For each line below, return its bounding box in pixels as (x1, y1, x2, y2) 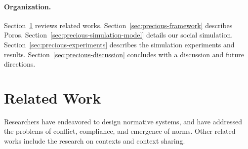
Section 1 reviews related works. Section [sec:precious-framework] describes (4, 20, 233, 30)
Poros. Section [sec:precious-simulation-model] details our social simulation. (4, 30, 233, 40)
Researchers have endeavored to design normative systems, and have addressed (4, 116, 242, 126)
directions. (4, 59, 36, 69)
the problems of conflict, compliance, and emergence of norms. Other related (4, 126, 236, 136)
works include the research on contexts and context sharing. (4, 136, 185, 146)
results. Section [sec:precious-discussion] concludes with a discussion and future (4, 49, 244, 59)
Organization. (4, 1, 51, 11)
